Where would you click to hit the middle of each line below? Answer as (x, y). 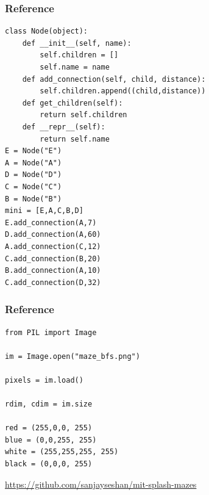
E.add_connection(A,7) (51, 222)
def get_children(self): (73, 103)
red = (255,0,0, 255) (49, 428)
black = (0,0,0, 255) (49, 464)
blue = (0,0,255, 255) (51, 440)
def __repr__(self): (64, 127)
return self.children (83, 115)
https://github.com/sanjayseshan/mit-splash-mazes (101, 484)
